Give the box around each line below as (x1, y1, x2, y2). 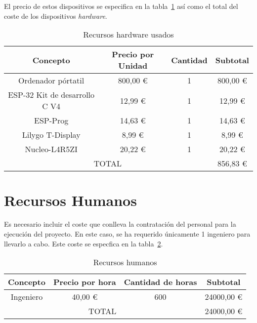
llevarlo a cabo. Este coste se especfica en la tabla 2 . (4, 238, 163, 248)
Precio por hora (53, 276, 116, 288)
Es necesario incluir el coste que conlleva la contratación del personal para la (4, 219, 236, 229)
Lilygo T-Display (22, 129, 81, 141)
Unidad (118, 60, 148, 72)
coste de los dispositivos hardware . (4, 10, 107, 21)
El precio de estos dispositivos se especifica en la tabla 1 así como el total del (4, 1, 238, 11)
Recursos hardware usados (83, 29, 174, 40)
